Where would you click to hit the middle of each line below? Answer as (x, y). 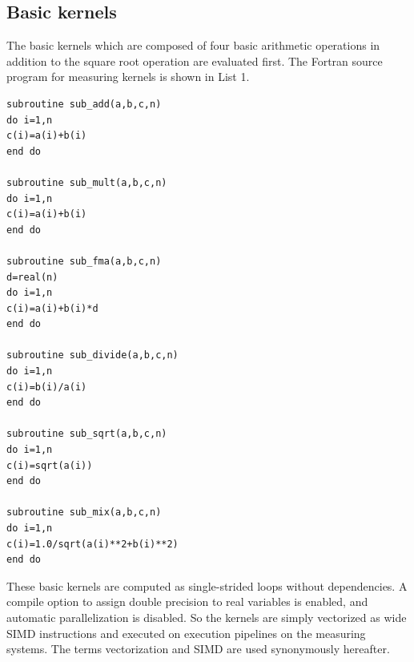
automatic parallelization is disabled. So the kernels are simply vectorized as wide (207, 617)
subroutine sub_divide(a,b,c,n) (92, 355)
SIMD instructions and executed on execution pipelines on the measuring (186, 633)
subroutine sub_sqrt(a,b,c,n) (87, 434)
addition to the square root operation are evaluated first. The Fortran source (195, 61)
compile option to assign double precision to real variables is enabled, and (187, 601)
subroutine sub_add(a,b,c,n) (84, 104)
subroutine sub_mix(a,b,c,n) (84, 513)
